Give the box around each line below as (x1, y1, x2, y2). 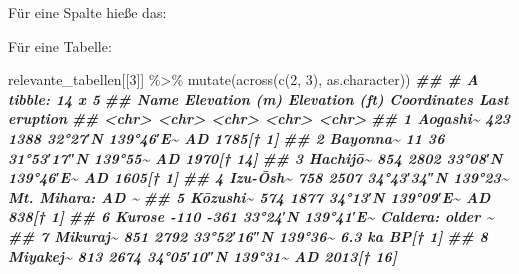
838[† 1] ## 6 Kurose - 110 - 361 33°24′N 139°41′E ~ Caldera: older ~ (8, 206, 494, 227)
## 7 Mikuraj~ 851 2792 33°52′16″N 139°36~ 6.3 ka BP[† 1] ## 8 (8, 225, 488, 246)
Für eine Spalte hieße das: (8, 2, 167, 22)
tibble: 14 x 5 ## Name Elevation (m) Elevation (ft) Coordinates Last (8, 88, 509, 109)
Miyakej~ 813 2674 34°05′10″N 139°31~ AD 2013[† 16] (8, 245, 397, 266)
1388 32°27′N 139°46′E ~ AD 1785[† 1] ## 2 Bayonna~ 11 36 (8, 127, 445, 148)
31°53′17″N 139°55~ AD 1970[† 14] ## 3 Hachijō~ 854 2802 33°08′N (8, 147, 503, 168)
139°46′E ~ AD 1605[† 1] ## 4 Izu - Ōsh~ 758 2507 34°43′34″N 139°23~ (8, 167, 509, 188)
